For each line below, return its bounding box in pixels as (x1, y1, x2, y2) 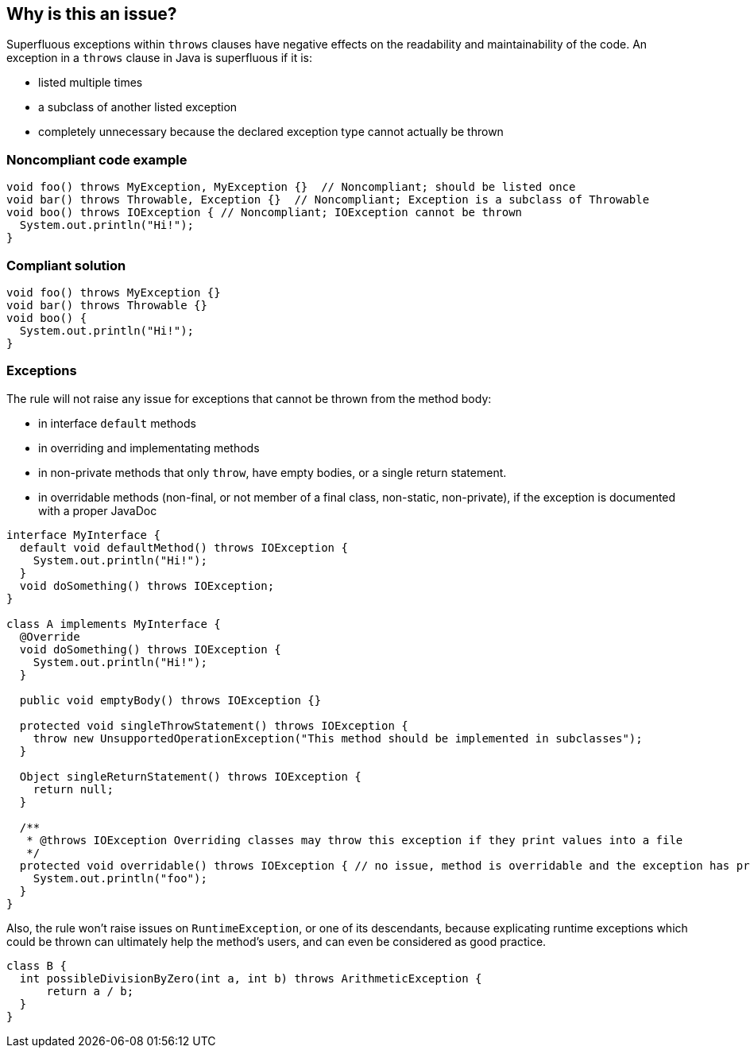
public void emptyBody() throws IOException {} (19, 693, 322, 707)
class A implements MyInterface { (6, 617, 221, 630)
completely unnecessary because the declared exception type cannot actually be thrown (38, 125, 504, 139)
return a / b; (46, 984, 134, 998)
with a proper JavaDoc (38, 503, 157, 517)
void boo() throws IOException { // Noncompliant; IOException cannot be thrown (6, 206, 523, 219)
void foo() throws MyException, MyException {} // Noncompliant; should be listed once (6, 180, 576, 194)
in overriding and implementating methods (38, 440, 260, 455)
